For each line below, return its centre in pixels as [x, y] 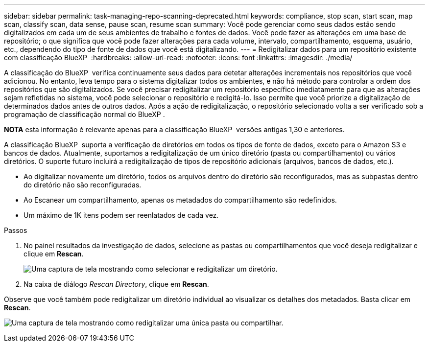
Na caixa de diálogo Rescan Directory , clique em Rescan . [116, 284]
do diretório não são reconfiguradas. [83, 185]
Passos [16, 230]
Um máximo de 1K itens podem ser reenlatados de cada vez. [121, 215]
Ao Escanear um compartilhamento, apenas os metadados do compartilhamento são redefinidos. [180, 200]
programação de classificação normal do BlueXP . [84, 114]
